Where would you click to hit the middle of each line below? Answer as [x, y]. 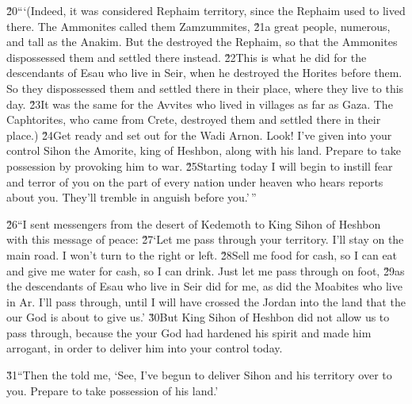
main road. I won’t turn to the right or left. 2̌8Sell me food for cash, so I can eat [202, 254]
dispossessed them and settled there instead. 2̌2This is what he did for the [187, 57]
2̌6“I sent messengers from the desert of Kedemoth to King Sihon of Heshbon [194, 223]
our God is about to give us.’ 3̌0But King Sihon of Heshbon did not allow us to [198, 317]
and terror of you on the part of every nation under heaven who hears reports [195, 181]
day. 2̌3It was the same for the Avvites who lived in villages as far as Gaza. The [200, 104]
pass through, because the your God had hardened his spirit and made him [189, 332]
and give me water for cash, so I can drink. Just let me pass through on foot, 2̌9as [206, 270]
